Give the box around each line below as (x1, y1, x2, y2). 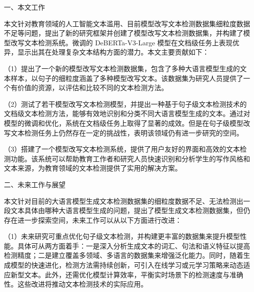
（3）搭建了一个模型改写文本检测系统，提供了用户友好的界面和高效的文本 (4, 144, 240, 154)
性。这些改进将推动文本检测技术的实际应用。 (4, 279, 148, 289)
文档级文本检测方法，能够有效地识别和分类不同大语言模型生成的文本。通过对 (4, 108, 250, 118)
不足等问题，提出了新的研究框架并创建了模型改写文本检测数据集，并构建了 (4, 28, 243, 38)
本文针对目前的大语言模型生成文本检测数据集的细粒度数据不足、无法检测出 (4, 195, 243, 206)
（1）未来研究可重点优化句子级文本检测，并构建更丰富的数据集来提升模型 (4, 231, 240, 241)
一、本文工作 (4, 2, 45, 12)
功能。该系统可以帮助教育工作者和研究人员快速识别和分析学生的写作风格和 (10, 153, 250, 163)
